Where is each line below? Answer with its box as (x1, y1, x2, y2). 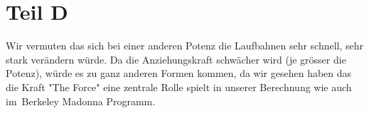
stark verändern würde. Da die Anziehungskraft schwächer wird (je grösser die (6, 52, 346, 66)
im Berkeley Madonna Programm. (6, 93, 156, 108)
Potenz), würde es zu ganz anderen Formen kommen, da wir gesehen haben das (6, 66, 352, 81)
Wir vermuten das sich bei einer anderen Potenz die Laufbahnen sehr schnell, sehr (6, 38, 364, 53)
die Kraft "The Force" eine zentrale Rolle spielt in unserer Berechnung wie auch (6, 79, 352, 94)
